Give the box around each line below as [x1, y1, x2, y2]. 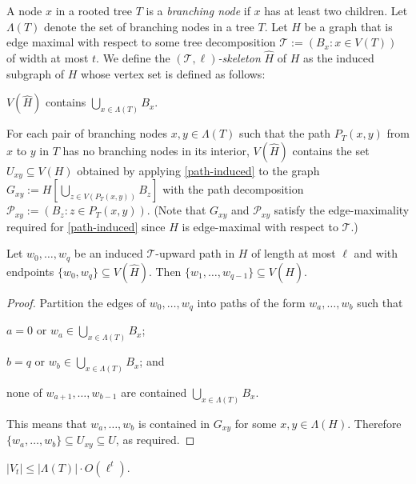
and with [354, 245, 398, 262]
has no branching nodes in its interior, [62, 142, 250, 158]
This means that [6, 414, 87, 431]
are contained [121, 383, 187, 400]
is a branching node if [146, 2, 250, 18]
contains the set [292, 142, 370, 158]
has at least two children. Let [264, 2, 408, 18]
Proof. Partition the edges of [6, 294, 146, 310]
